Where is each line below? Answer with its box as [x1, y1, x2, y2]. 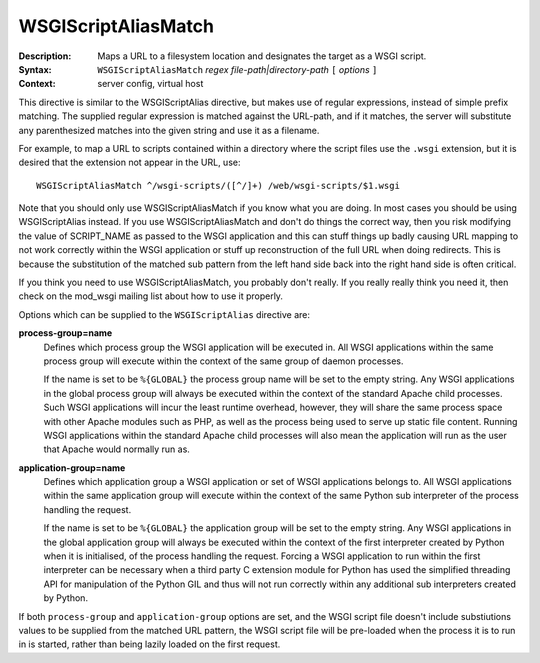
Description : [18, 50, 72, 62]
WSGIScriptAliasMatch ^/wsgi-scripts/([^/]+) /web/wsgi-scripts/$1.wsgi [36, 180, 400, 191]
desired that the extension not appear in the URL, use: [18, 156, 241, 169]
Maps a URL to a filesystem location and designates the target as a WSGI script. [97, 50, 427, 62]
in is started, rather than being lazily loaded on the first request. [18, 638, 281, 650]
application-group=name [18, 461, 126, 474]
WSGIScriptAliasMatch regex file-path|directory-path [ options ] [97, 63, 378, 75]
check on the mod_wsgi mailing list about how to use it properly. [18, 290, 284, 302]
